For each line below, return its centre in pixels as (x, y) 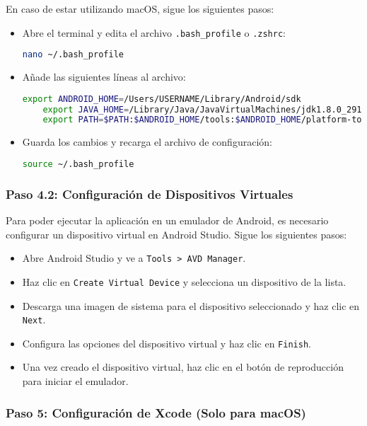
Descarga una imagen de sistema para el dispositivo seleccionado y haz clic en (191, 305)
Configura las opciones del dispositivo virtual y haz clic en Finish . (167, 343)
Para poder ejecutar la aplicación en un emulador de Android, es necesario (167, 220)
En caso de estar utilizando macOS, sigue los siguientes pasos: (140, 8)
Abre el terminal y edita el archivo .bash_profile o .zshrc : (154, 32)
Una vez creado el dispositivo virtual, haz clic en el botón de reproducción (183, 367)
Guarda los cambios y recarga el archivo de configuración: (147, 142)
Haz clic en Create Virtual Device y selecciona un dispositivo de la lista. (184, 281)
